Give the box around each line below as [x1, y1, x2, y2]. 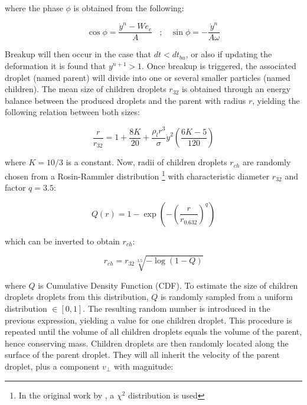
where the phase [5, 2, 63, 14]
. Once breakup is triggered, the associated [142, 59, 296, 71]
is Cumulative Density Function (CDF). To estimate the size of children [38, 279, 298, 291]
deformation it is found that [5, 59, 106, 71]
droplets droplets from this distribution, [5, 290, 149, 303]
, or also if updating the [185, 48, 272, 60]
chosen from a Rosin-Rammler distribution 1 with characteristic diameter [5, 168, 270, 182]
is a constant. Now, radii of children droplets [66, 156, 227, 168]
